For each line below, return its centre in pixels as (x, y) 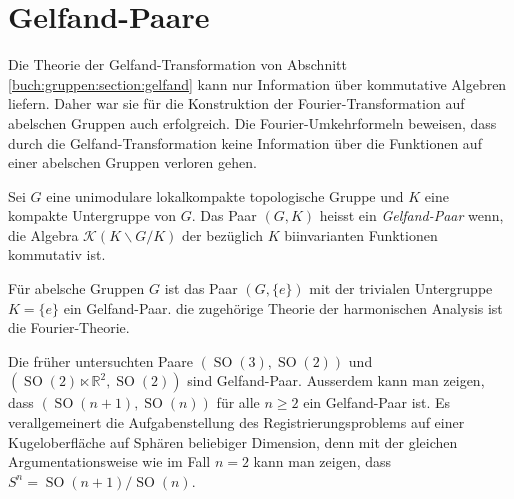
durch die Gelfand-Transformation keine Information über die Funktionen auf (245, 142)
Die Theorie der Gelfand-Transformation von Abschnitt (177, 64)
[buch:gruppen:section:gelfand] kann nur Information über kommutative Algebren (257, 83)
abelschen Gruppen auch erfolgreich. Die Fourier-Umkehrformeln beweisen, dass (252, 122)
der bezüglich (223, 234)
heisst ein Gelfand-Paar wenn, (411, 215)
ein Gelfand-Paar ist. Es (377, 402)
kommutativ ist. (57, 254)
